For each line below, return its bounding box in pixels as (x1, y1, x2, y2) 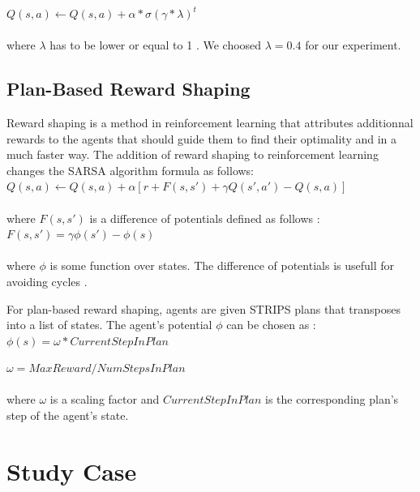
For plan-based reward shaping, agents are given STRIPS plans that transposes (6, 300, 401, 317)
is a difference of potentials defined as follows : (89, 209, 320, 226)
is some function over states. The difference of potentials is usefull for (49, 257, 395, 274)
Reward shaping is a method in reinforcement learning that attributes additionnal (6, 113, 414, 130)
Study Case (6, 454, 137, 487)
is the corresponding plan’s (265, 391, 399, 408)
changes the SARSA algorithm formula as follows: (6, 161, 255, 178)
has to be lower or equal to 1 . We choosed (49, 36, 262, 53)
